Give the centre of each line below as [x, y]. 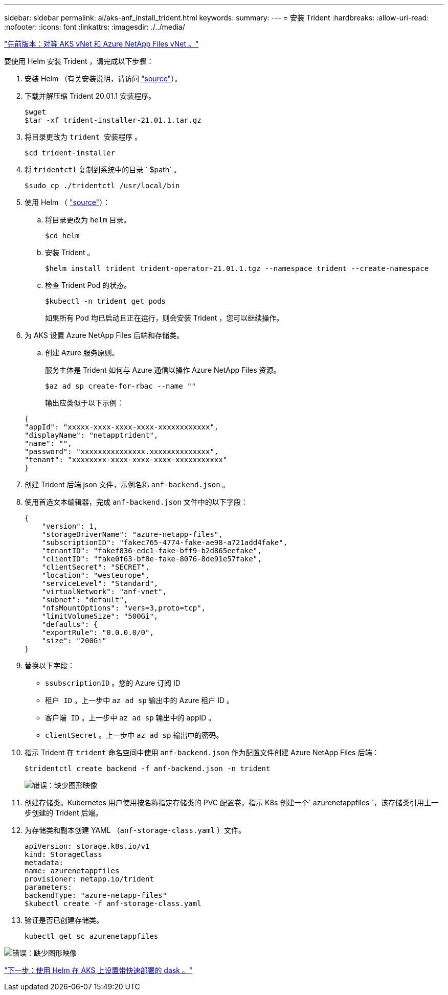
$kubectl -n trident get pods [106, 301]
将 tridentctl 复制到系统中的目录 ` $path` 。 [103, 169]
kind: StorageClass [63, 854]
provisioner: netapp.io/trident [89, 879]
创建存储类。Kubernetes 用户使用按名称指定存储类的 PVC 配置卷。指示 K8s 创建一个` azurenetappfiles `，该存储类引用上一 [231, 802]
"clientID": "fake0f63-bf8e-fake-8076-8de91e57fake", [152, 559]
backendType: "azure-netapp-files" [96, 895]
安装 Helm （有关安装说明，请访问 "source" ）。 [103, 78]
